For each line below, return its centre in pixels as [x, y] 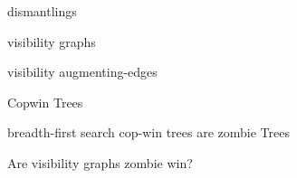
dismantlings [42, 11]
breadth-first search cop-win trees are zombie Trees [148, 132]
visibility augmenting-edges [82, 72]
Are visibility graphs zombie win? [100, 162]
